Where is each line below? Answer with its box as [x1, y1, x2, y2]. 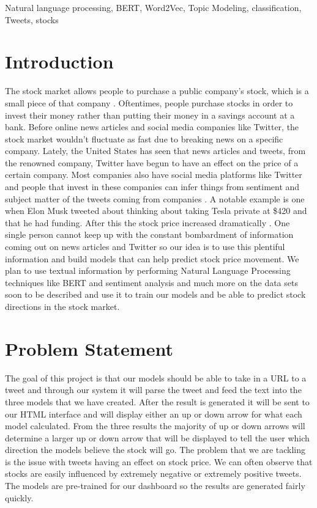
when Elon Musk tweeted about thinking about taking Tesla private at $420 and [5, 204, 307, 217]
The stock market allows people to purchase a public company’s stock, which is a [5, 84, 309, 97]
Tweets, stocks [5, 13, 59, 26]
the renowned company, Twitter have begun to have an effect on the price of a [5, 156, 299, 169]
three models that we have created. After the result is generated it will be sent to [5, 395, 310, 408]
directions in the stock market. [5, 300, 120, 312]
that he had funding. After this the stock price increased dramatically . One [5, 216, 290, 229]
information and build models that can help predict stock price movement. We [5, 252, 299, 265]
